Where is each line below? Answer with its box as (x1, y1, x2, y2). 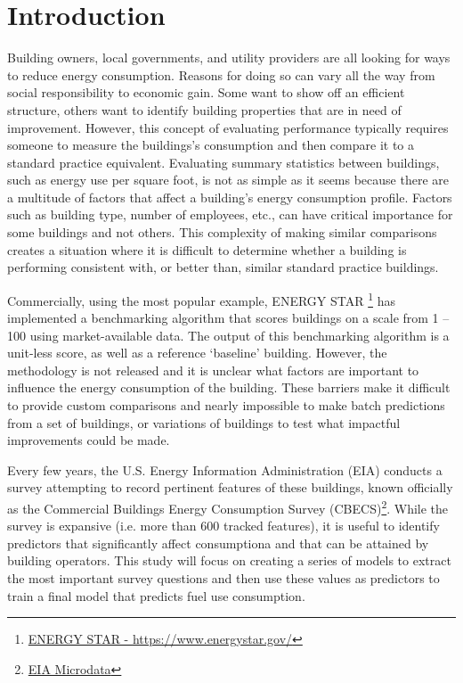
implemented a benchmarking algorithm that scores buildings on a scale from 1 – (7, 309, 450, 327)
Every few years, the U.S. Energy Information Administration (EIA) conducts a (7, 460, 443, 479)
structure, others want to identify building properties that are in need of (7, 100, 402, 119)
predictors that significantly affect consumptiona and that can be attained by (7, 533, 429, 552)
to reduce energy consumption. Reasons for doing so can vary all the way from (7, 65, 435, 84)
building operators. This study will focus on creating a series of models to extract (7, 551, 451, 570)
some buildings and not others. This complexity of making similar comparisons (7, 223, 437, 242)
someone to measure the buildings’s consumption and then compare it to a (7, 136, 415, 154)
